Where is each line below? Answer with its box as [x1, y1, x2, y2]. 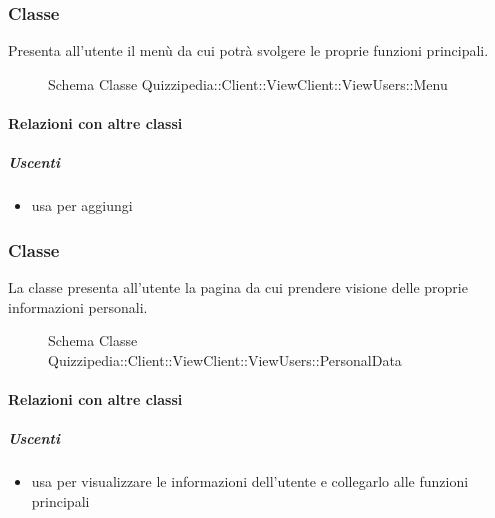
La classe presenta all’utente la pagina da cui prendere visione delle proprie [8, 276, 468, 297]
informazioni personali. [8, 296, 148, 317]
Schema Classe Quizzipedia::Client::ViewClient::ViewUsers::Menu [48, 73, 448, 94]
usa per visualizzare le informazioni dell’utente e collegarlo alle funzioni [31, 471, 469, 492]
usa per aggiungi [31, 195, 133, 216]
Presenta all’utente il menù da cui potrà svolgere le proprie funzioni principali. [8, 40, 489, 61]
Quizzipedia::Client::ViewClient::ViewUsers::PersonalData [48, 349, 402, 370]
